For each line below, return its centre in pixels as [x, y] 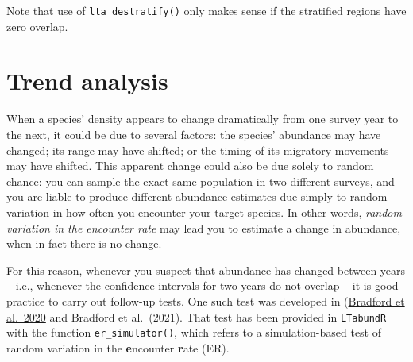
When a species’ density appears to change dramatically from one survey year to [203, 119]
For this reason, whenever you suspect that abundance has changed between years [206, 270]
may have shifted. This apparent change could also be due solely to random [190, 166]
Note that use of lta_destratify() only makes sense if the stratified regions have [206, 10]
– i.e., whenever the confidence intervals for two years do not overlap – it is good [203, 285]
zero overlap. [37, 26]
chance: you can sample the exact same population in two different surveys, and [201, 181]
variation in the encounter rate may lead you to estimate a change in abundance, [204, 227]
